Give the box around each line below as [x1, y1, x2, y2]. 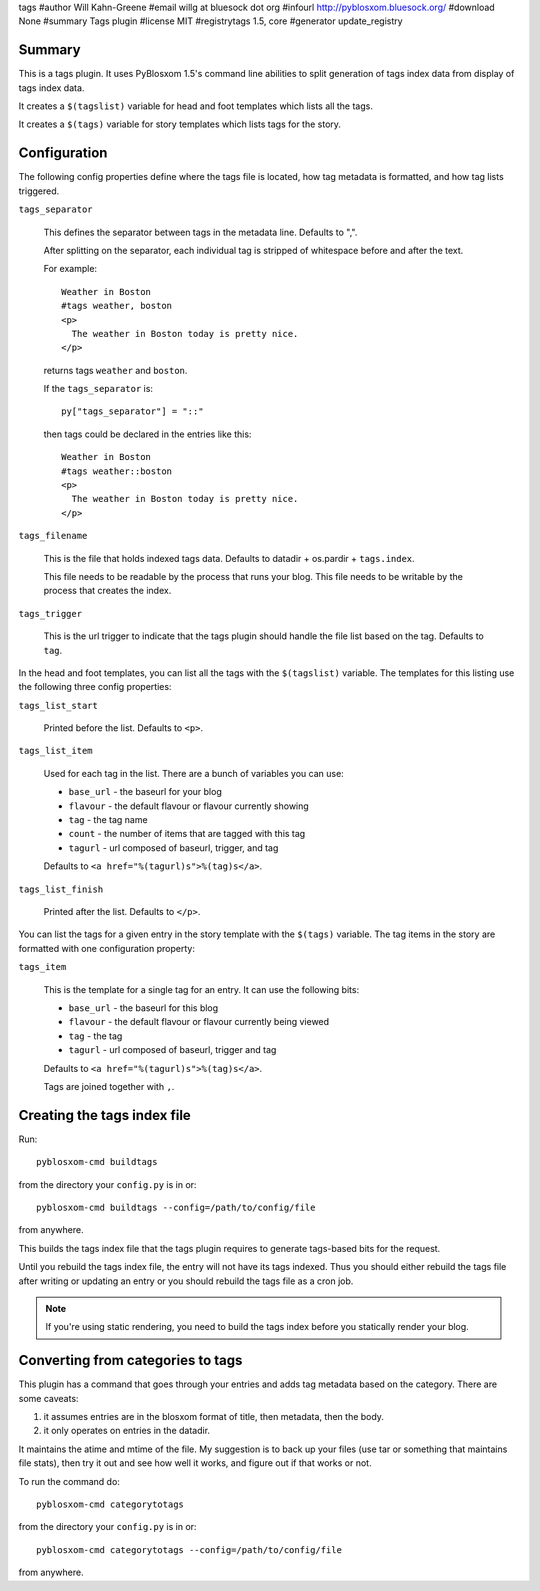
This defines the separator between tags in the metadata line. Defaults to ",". [43, 226, 358, 238]
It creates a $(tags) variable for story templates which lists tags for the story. [18, 118, 342, 130]
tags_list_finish [18, 883, 104, 895]
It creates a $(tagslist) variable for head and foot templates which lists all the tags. [18, 100, 374, 112]
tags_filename [18, 530, 88, 542]
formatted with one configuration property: [18, 942, 195, 954]
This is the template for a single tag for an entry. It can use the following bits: [43, 983, 360, 995]
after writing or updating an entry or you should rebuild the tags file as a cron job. [18, 1275, 354, 1287]
